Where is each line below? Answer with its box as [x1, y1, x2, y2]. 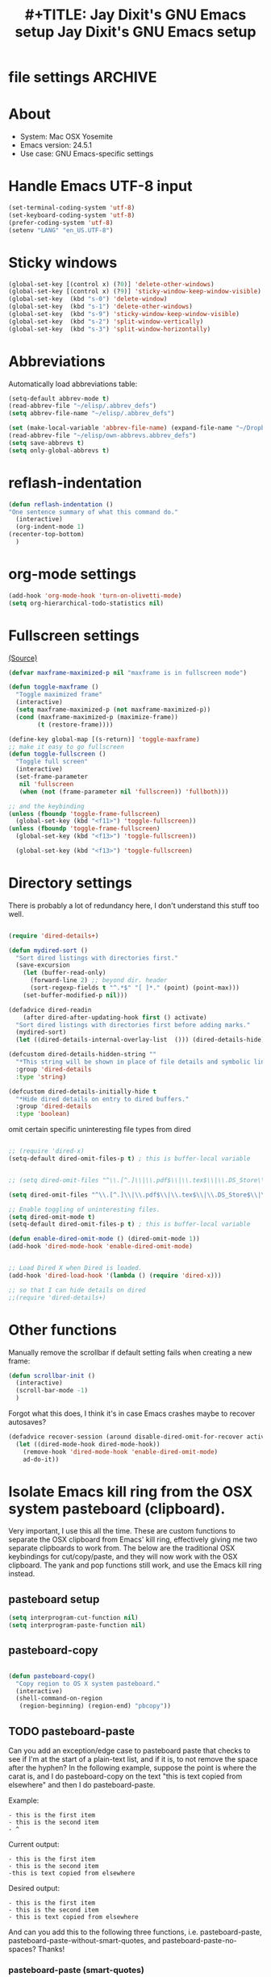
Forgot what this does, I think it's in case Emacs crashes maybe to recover [8, 1409, 256, 1418]
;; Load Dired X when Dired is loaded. [8, 1264, 143, 1272]
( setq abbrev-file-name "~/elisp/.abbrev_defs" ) [8, 410, 175, 418]
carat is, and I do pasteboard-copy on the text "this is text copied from [8, 1771, 243, 1781]
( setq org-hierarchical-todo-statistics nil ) [8, 599, 164, 607]
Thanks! [37, 1945, 65, 1954]
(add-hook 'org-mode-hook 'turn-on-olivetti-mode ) [8, 591, 182, 600]
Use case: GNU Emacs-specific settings [19, 149, 154, 159]
